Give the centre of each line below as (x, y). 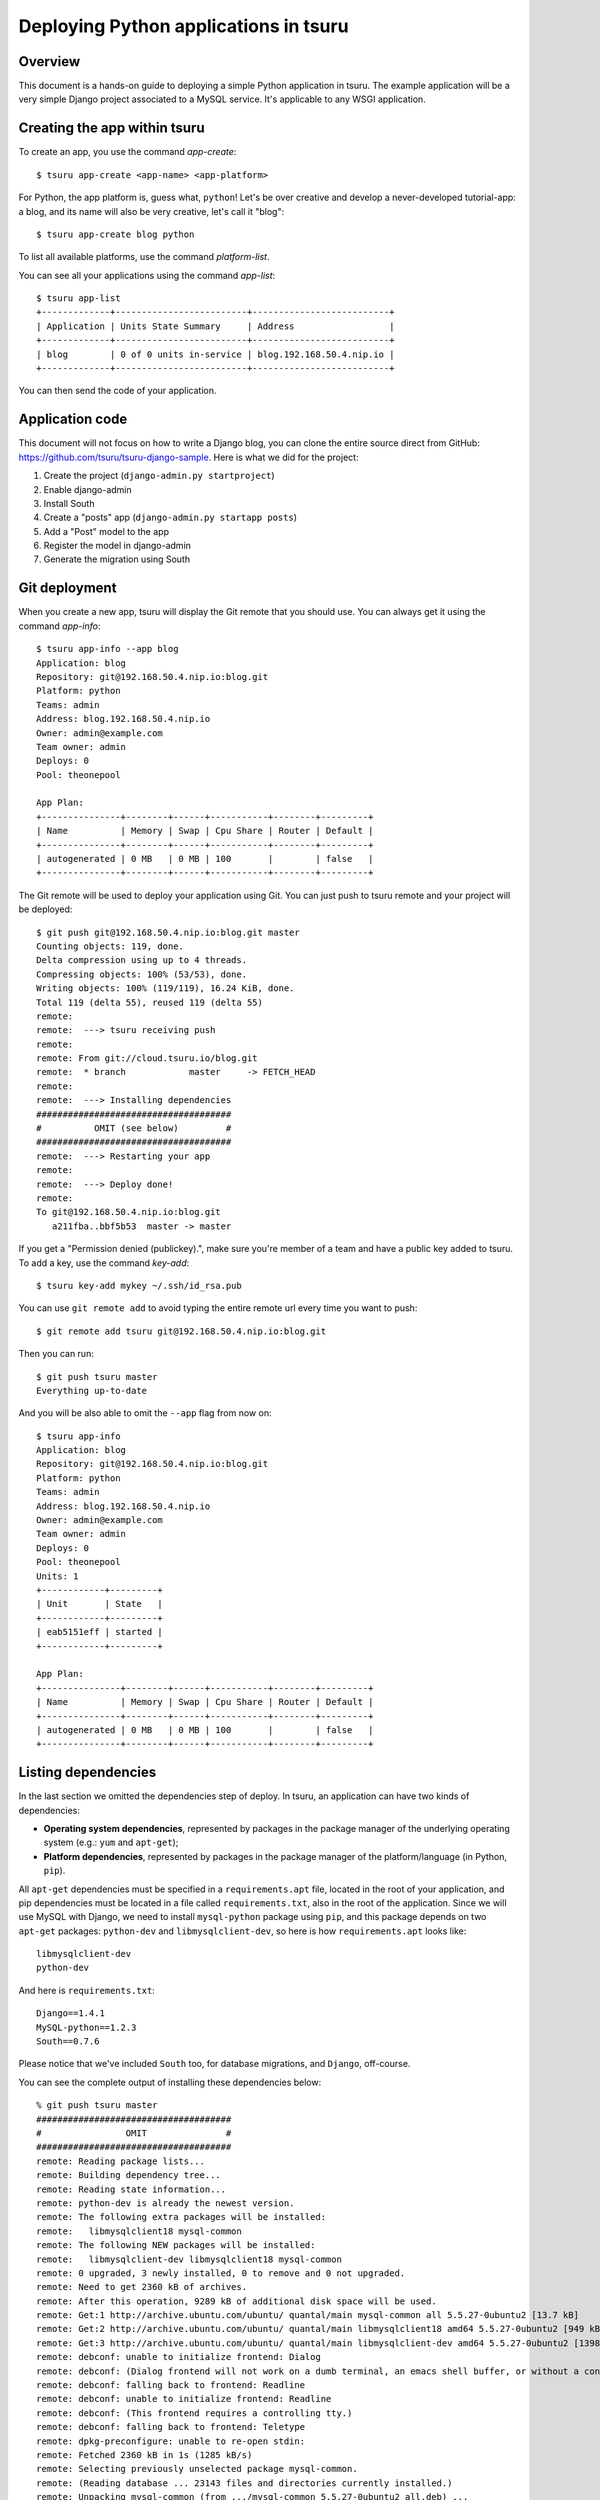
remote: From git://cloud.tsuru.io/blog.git (147, 1058)
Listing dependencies (87, 1772)
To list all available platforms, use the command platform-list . (144, 257)
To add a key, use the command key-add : (104, 1262)
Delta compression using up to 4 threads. (142, 960)
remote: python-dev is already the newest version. (165, 2203)
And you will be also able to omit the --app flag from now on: (145, 1413)
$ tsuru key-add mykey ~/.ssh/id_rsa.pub (139, 1285)
